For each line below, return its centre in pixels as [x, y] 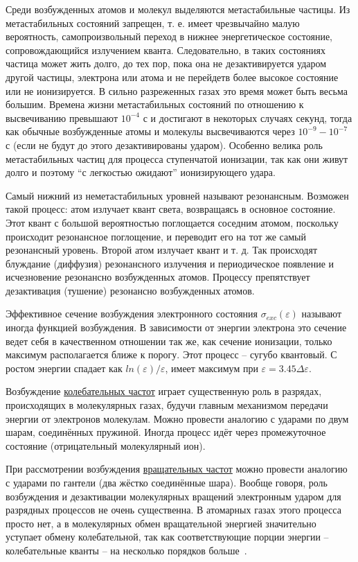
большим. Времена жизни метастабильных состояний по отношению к [155, 104]
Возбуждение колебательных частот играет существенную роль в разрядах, [164, 391]
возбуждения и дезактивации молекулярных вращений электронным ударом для [173, 496]
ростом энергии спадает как [64, 368]
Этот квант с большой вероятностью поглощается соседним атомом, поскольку [172, 222]
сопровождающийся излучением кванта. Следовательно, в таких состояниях [165, 50]
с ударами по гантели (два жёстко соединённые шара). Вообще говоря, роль [167, 482]
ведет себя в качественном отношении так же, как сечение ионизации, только [169, 341]
